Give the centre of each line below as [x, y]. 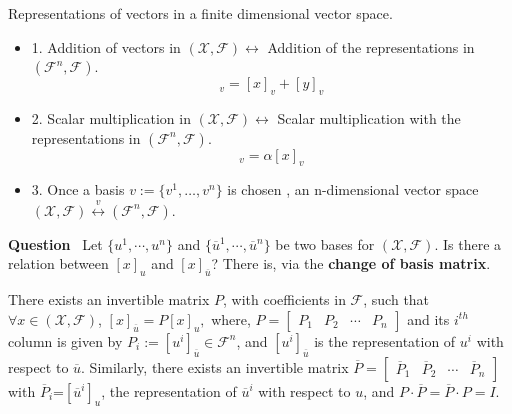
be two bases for [325, 243]
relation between [58, 263]
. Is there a [468, 243]
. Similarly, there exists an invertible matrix [215, 366]
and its [428, 318]
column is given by [65, 340]
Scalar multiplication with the [369, 117]
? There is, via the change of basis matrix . [351, 263]
